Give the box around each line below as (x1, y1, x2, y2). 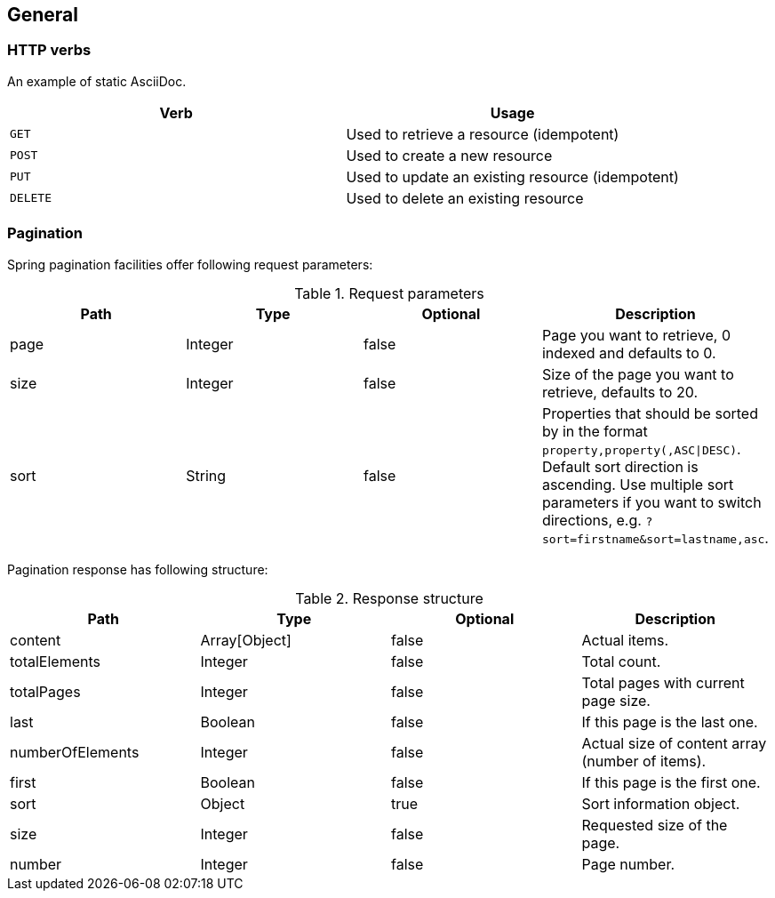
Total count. (581, 652, 661, 670)
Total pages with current (581, 673, 745, 692)
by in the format (541, 421, 648, 440)
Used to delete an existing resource (346, 188, 584, 207)
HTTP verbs (7, 41, 92, 60)
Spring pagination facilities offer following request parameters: (7, 256, 373, 272)
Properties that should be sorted (541, 404, 758, 422)
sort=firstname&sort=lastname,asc (541, 532, 765, 546)
